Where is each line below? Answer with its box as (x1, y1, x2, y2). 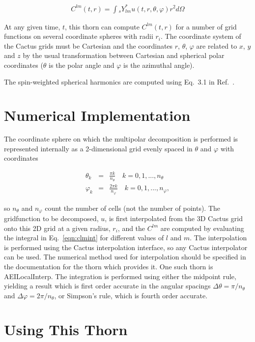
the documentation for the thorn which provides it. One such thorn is (4, 261, 213, 271)
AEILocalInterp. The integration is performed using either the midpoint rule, (4, 271, 236, 281)
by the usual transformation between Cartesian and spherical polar (23, 50, 225, 60)
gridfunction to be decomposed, (4, 213, 99, 224)
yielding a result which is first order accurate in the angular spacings (4, 281, 211, 291)
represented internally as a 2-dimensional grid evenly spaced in (4, 143, 193, 153)
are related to (196, 40, 237, 51)
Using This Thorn (4, 319, 128, 339)
